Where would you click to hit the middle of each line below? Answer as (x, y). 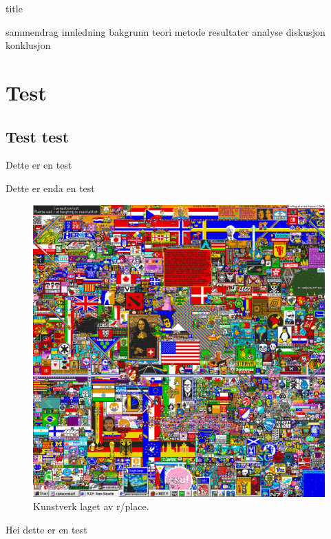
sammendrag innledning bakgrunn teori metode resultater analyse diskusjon (165, 31)
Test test (38, 136)
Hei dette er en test (46, 529)
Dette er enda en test (50, 188)
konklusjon (28, 45)
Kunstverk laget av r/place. (91, 506)
